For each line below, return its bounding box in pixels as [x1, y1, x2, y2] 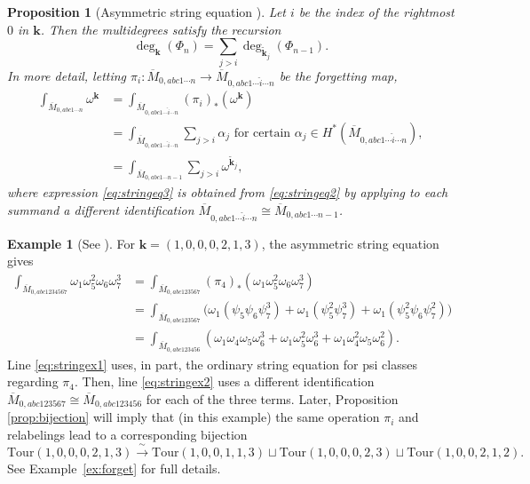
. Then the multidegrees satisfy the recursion [40, 20, 281, 38]
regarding [7, 372, 59, 391]
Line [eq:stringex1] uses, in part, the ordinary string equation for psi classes [7, 354, 417, 373]
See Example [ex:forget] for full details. [7, 459, 221, 478]
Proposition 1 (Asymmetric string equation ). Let [7, 3, 286, 20]
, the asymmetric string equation [261, 234, 439, 252]
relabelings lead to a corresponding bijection [7, 424, 248, 443]
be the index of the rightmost [298, 3, 455, 20]
